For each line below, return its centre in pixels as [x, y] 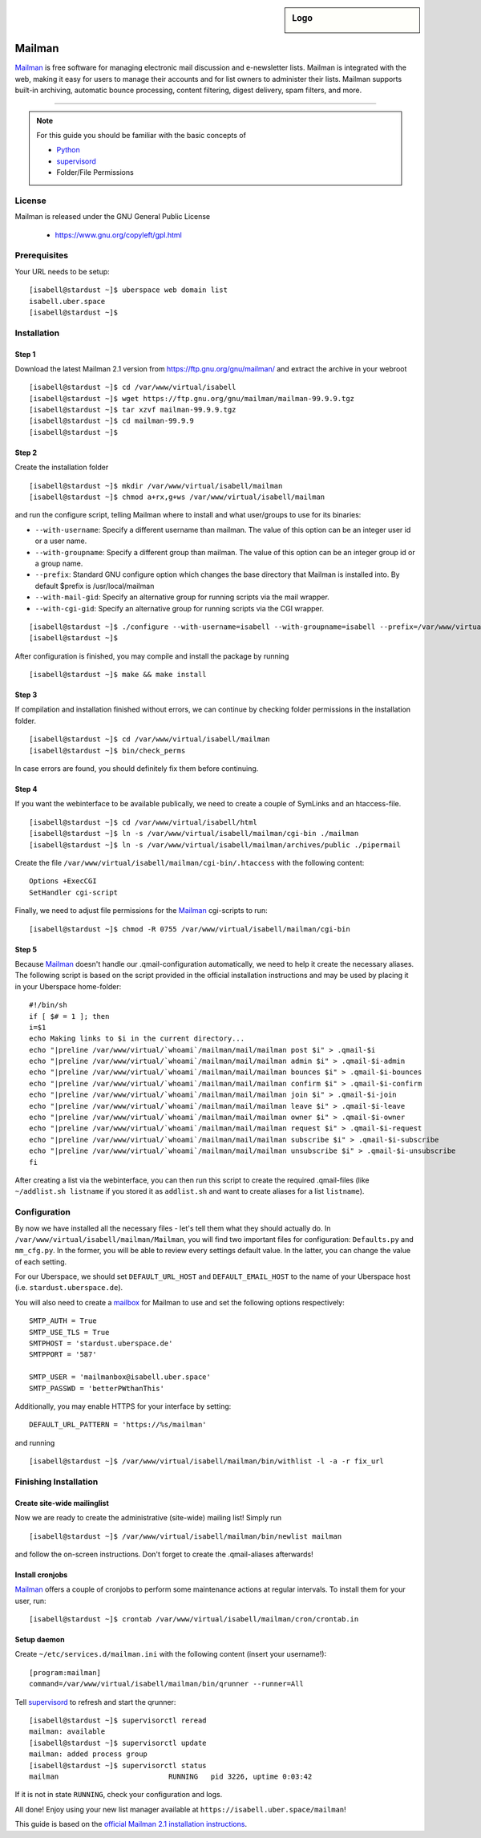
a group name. [59, 563]
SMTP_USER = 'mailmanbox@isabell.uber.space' [120, 1377]
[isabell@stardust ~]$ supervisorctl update [118, 1743]
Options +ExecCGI [63, 881]
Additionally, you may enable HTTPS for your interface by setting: [123, 1406]
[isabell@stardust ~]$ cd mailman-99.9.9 [111, 421]
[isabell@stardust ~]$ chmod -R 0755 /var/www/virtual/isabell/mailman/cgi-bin [190, 929]
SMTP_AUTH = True [63, 1321]
